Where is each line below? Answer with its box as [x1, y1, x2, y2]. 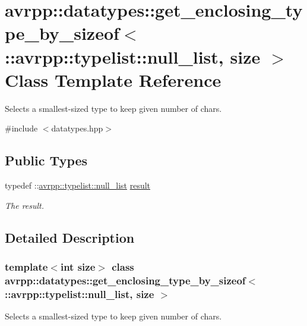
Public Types [5, 151, 88, 170]
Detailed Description [5, 228, 135, 246]
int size [60, 259, 96, 274]
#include [5, 122, 38, 134]
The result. [5, 199, 45, 211]
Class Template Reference [5, 67, 221, 92]
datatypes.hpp [51, 122, 103, 134]
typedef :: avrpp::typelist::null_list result [5, 179, 151, 192]
